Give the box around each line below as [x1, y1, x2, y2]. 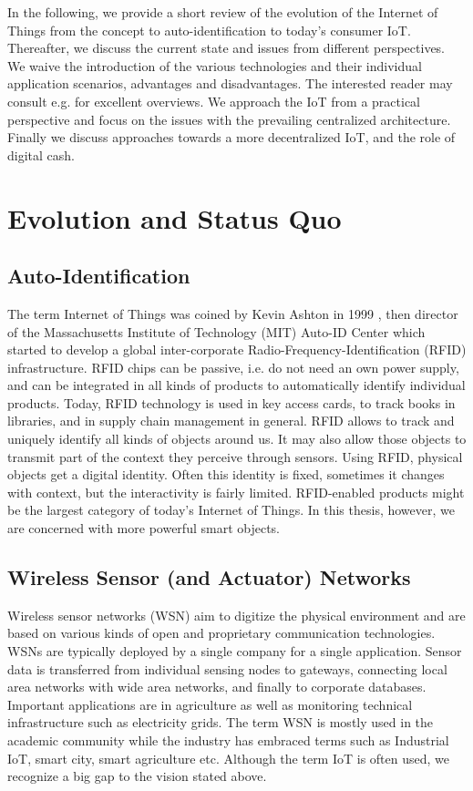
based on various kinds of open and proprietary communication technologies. [7, 623, 436, 642]
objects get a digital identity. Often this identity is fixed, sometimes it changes [7, 465, 445, 484]
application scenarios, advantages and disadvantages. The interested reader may [7, 74, 453, 93]
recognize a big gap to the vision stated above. [7, 766, 267, 786]
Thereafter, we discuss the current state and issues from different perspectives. [7, 38, 446, 57]
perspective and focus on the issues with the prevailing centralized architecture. [7, 109, 451, 128]
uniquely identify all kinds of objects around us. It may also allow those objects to [7, 429, 467, 448]
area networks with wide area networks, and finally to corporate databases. [7, 677, 427, 696]
